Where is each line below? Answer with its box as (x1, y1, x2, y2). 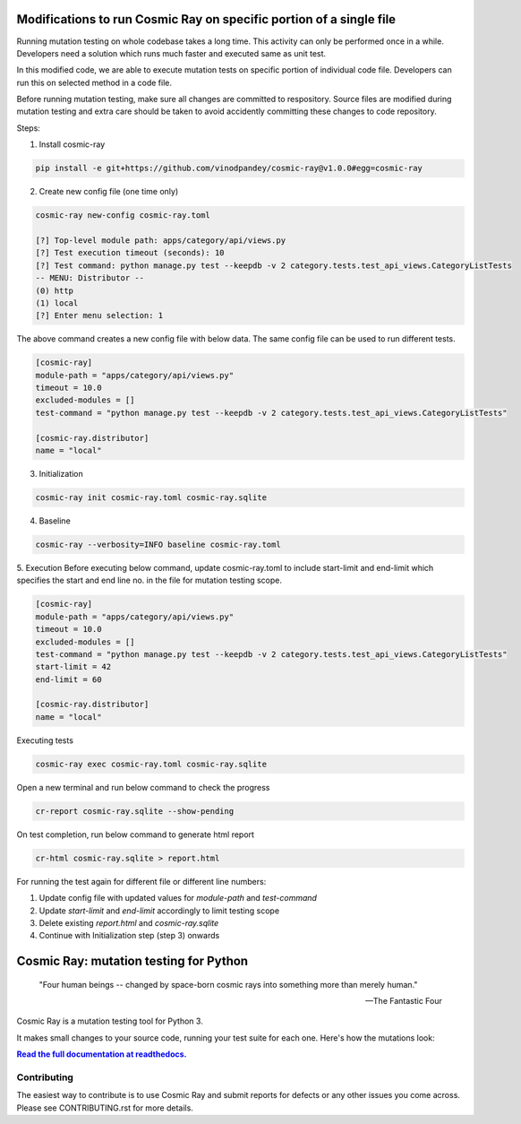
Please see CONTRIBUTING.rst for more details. (16, 1102, 194, 1113)
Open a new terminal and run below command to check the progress (16, 782, 270, 792)
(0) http (35, 285, 74, 296)
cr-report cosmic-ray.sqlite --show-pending (35, 806, 235, 816)
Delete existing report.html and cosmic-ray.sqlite (38, 917, 219, 928)
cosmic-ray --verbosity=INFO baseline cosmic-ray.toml (35, 539, 281, 549)
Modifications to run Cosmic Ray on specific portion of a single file (16, 12, 397, 27)
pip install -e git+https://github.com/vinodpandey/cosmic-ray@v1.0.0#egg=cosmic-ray (35, 163, 423, 174)
